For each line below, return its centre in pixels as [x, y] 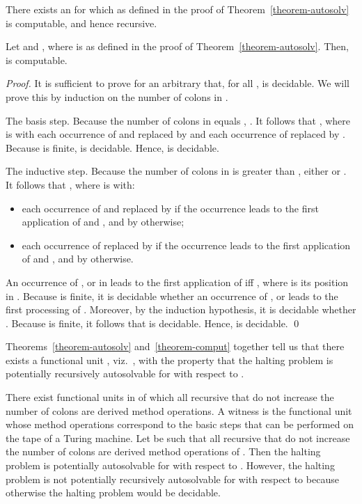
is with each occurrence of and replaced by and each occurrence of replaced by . [175, 134]
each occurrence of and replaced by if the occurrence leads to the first [170, 208]
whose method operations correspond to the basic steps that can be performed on [180, 424]
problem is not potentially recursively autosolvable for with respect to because [172, 479]
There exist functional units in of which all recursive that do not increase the [170, 397]
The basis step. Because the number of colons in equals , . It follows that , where [178, 120]
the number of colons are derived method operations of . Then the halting [163, 451]
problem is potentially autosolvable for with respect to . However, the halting [170, 465]
